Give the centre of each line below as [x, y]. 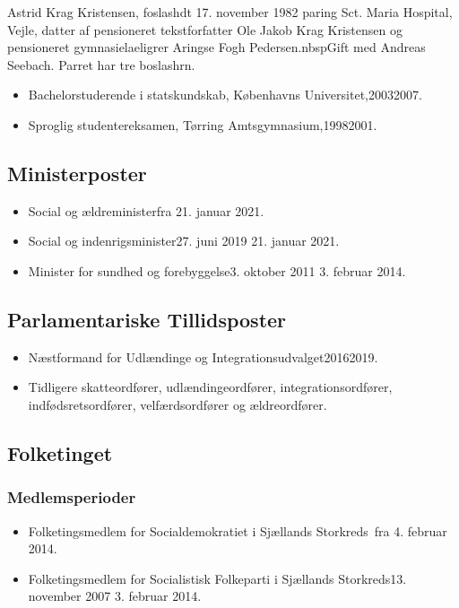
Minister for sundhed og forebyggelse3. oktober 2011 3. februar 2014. [217, 270]
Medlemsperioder [72, 497]
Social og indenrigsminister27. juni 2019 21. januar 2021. [184, 241]
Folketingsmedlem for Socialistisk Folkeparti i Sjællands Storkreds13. [217, 578]
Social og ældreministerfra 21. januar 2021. [146, 210]
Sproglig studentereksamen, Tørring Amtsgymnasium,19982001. [203, 124]
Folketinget [60, 452]
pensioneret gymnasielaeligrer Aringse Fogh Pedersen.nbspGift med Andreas [217, 47]
